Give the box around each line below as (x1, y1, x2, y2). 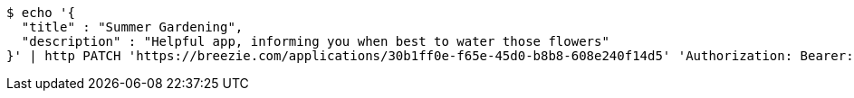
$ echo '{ (6, 5, 75, 20)
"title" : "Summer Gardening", (21, 20, 244, 34)
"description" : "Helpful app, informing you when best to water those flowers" (21, 34, 609, 49)
